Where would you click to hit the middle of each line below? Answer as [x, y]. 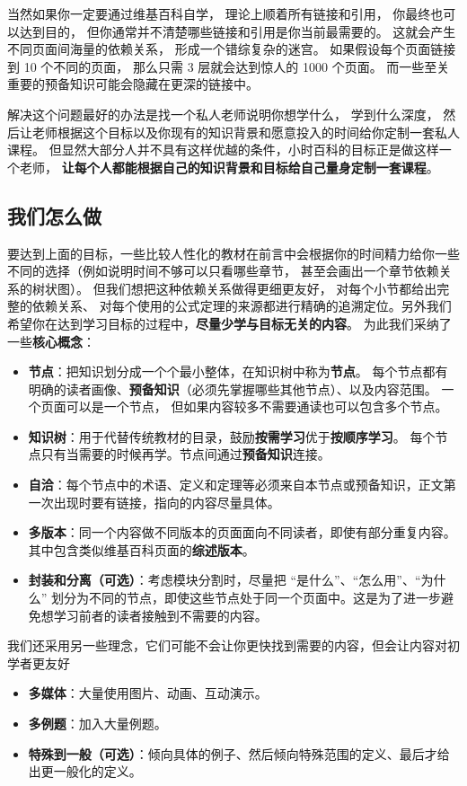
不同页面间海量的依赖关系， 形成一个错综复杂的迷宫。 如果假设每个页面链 [225, 49]
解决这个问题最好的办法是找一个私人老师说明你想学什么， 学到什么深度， [223, 114]
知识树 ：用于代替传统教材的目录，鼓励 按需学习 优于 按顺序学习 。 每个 [232, 436]
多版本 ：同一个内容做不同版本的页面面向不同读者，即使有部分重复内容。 [242, 532]
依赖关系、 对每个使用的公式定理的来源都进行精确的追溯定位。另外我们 [242, 306]
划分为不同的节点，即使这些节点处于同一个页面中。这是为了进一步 [247, 598]
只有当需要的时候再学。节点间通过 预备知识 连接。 [185, 454]
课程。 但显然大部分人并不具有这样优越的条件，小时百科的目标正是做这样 [223, 150]
